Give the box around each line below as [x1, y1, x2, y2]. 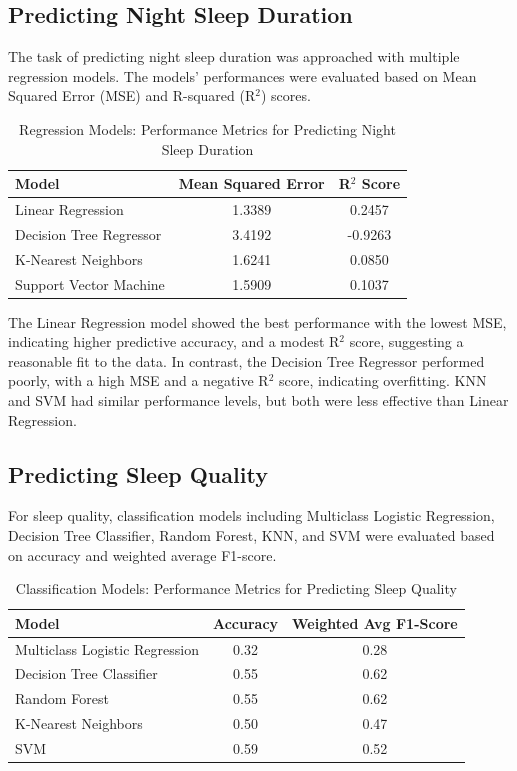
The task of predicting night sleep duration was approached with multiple [8, 46, 460, 67]
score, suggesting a [349, 331, 464, 352]
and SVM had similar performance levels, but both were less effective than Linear [8, 390, 509, 411]
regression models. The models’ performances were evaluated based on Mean [8, 65, 477, 86]
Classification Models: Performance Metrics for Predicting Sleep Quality [15, 578, 457, 599]
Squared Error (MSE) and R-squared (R [8, 85, 256, 106]
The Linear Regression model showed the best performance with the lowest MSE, [8, 311, 507, 332]
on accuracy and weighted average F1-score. [8, 544, 277, 565]
